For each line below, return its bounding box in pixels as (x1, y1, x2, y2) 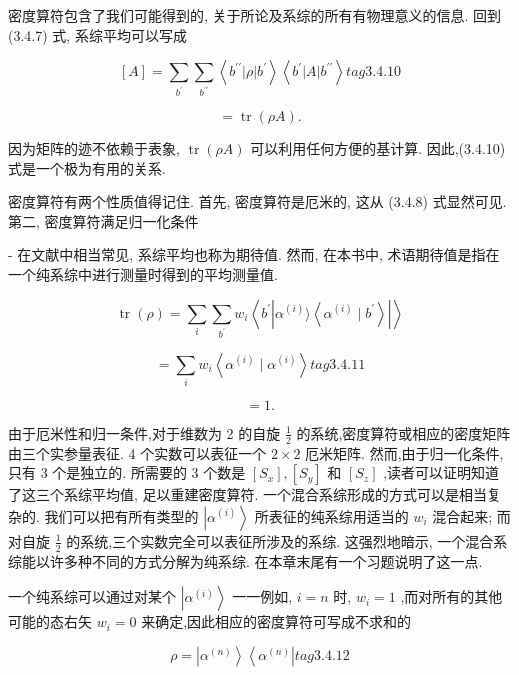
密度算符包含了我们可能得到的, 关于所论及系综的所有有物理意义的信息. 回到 (8, 5, 502, 25)
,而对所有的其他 (400, 586, 503, 607)
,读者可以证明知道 (383, 462, 500, 483)
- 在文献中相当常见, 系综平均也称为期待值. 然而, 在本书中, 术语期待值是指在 (8, 244, 500, 265)
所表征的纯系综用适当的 (254, 505, 409, 526)
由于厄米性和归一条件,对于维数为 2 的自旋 (8, 422, 281, 443)
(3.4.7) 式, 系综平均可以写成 (8, 24, 187, 45)
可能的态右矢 (8, 611, 92, 632)
